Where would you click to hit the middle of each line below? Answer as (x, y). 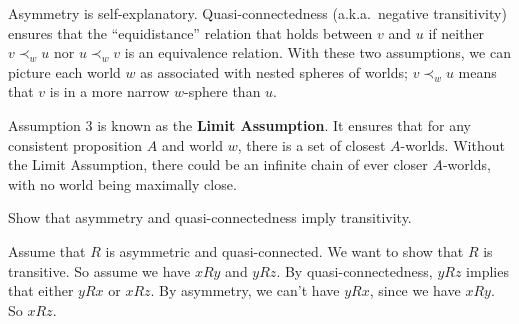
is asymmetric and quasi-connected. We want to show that (284, 250)
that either (41, 290)
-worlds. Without (452, 144)
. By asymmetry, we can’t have (245, 290)
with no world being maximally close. (122, 183)
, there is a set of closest (311, 144)
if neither (456, 32)
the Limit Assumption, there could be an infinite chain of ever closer (218, 164)
